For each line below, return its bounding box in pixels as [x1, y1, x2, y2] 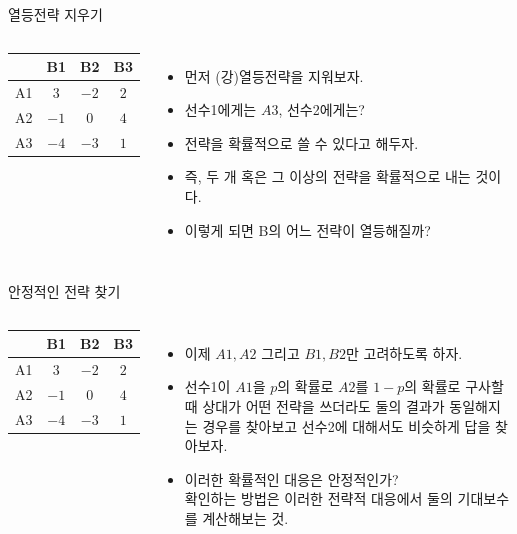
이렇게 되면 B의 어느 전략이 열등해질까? [184, 219, 431, 240]
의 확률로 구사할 [404, 376, 504, 397]
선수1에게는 [184, 99, 257, 120]
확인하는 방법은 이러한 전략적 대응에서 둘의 [184, 488, 453, 509]
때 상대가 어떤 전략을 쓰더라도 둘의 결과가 [184, 395, 445, 416]
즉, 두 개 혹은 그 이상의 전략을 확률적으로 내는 [184, 166, 471, 187]
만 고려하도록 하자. [345, 342, 463, 363]
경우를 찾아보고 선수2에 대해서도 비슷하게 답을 [202, 415, 491, 436]
